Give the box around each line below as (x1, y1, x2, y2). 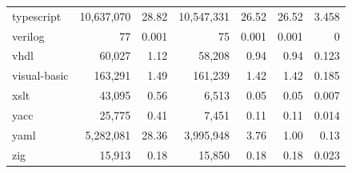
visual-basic (12, 67, 69, 84)
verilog (12, 27, 45, 44)
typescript (12, 7, 62, 24)
